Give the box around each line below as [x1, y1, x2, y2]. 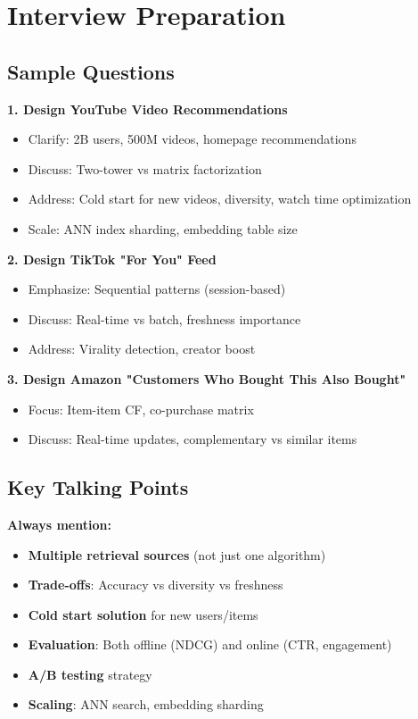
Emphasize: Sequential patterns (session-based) [28, 280, 286, 298]
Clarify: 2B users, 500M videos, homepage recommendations [28, 130, 357, 148]
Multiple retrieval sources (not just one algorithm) [28, 545, 326, 564]
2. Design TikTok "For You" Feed [7, 249, 217, 268]
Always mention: [7, 514, 111, 533]
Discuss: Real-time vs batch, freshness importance [28, 309, 301, 328]
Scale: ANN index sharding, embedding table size [28, 219, 298, 238]
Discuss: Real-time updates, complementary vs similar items [28, 430, 357, 448]
